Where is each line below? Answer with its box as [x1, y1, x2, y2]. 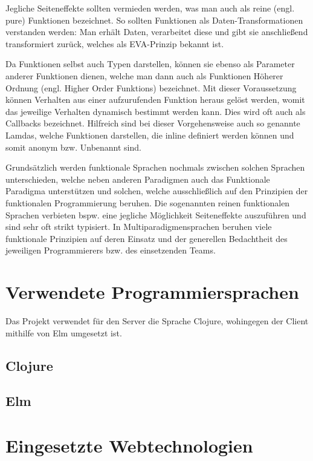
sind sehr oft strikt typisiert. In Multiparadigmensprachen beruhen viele [5, 220, 272, 233]
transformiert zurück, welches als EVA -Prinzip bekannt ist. [5, 37, 224, 50]
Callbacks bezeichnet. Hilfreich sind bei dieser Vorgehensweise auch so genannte [5, 117, 300, 129]
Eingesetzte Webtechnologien [5, 433, 253, 457]
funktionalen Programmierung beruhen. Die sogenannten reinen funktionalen [5, 196, 290, 209]
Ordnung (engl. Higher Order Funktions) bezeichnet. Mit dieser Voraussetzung [5, 81, 297, 94]
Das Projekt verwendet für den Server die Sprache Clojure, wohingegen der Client [5, 315, 309, 327]
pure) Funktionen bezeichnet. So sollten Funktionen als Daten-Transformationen [5, 13, 303, 26]
